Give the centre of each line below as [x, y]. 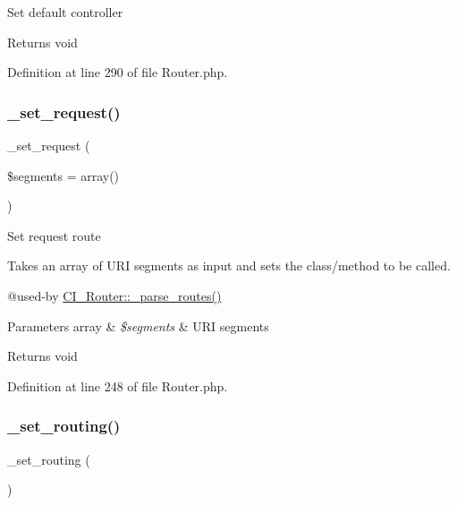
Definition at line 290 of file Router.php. [118, 72]
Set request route [54, 235]
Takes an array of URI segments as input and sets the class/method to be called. [229, 265]
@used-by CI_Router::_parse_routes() [114, 295]
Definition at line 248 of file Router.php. [118, 385]
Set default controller [65, 12]
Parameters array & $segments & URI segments [138, 325]
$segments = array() [63, 175]
